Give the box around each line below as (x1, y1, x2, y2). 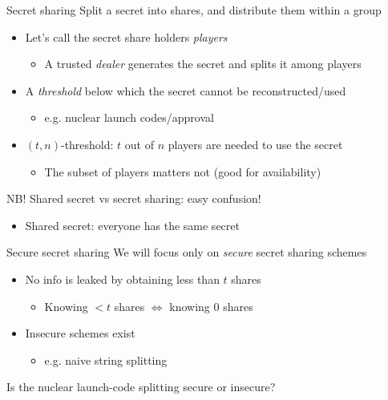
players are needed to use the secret (168, 135, 343, 152)
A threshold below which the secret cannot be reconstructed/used (25, 82, 346, 99)
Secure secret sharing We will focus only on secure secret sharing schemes (6, 244, 367, 261)
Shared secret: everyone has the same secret (25, 216, 240, 233)
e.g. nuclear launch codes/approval (44, 109, 214, 126)
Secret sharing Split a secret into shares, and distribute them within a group (6, 2, 382, 18)
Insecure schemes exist (25, 325, 135, 341)
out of (124, 135, 155, 152)
